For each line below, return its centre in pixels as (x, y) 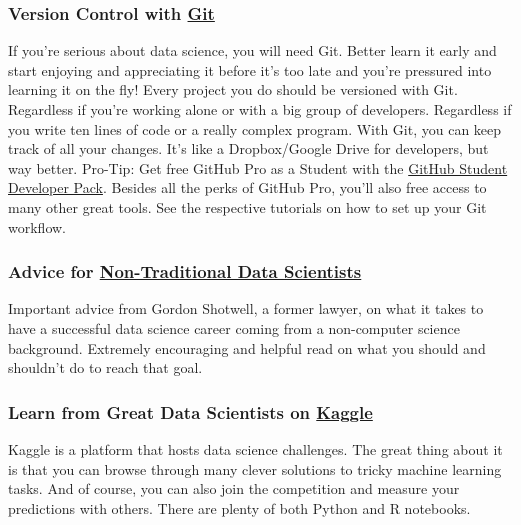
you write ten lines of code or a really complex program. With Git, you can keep (255, 128)
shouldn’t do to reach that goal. (105, 367)
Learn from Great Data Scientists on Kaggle (190, 411)
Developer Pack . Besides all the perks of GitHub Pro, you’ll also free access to (247, 187)
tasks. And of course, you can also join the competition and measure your (234, 488)
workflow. (37, 226)
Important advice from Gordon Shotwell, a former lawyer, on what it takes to (246, 308)
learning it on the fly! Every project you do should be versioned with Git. (233, 89)
